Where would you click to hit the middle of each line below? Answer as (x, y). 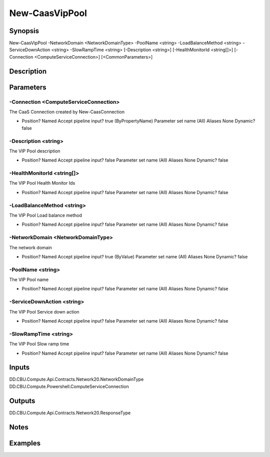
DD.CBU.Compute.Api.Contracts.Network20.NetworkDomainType (76, 379)
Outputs (22, 401)
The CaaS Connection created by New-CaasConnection (67, 112)
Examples (25, 443)
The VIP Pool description (35, 151)
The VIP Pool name (29, 280)
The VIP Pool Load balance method (45, 215)
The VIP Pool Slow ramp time (39, 344)
